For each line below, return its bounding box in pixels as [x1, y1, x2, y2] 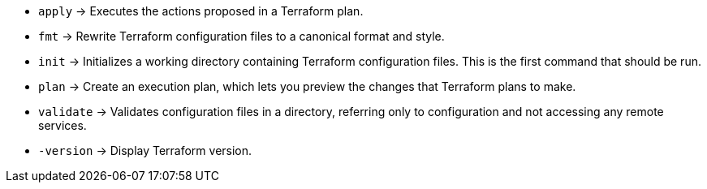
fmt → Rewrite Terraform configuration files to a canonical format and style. [38, 29, 445, 43]
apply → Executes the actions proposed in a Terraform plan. [38, 4, 364, 18]
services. [38, 118, 87, 132]
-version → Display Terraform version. [38, 144, 252, 157]
